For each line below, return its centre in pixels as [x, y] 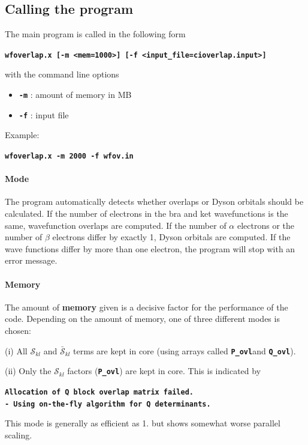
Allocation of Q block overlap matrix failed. [99, 392]
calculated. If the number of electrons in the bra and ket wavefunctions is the [147, 213]
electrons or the [266, 225]
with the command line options [62, 74]
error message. [31, 260]
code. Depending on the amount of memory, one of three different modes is [142, 319]
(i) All [16, 350]
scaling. [19, 434]
